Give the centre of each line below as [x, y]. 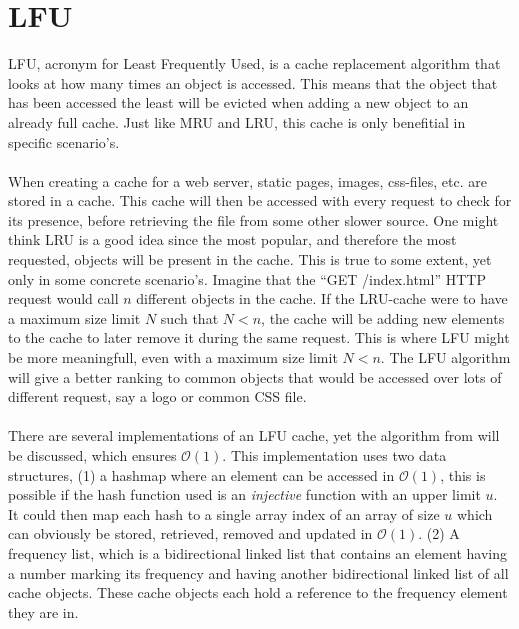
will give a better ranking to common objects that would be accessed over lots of [255, 376]
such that [189, 317]
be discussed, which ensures [92, 455]
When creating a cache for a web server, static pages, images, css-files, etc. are [247, 180]
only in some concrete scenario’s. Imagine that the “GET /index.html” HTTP [247, 278]
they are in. [43, 611]
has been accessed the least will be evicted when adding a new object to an [238, 102]
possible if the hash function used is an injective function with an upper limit [244, 494]
